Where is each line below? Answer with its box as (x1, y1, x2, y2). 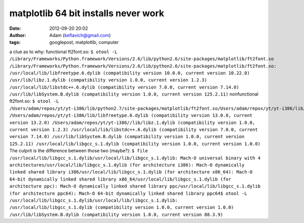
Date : (9, 25, 21, 31)
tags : (9, 39, 21, 46)
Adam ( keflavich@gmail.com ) (49, 32, 111, 38)
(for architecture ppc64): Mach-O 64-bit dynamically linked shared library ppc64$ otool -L (9, 190, 248, 196)
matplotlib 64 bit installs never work (9, 8, 165, 19)
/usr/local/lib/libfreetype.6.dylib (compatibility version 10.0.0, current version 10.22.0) (9, 70, 250, 76)
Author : (9, 32, 26, 38)
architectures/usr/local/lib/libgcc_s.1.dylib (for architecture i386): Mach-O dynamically (9, 162, 245, 168)
